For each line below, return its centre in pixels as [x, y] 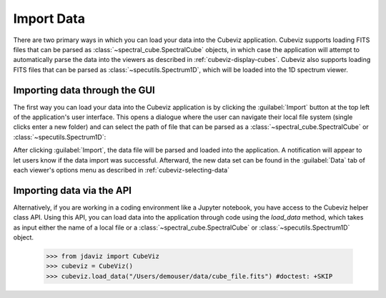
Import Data [49, 19]
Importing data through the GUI [84, 90]
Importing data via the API [73, 190]
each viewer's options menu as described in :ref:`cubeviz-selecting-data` [122, 170]
